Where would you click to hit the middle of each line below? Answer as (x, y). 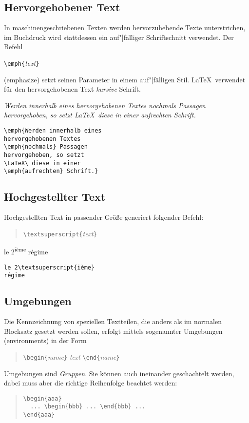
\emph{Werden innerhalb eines (53, 131)
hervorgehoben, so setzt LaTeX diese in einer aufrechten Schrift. (100, 115)
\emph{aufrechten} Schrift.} (51, 171)
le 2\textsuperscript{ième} (49, 267)
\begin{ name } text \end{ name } (71, 356)
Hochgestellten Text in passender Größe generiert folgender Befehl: (104, 217)
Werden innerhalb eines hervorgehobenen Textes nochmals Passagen (105, 105)
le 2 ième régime (26, 251)
